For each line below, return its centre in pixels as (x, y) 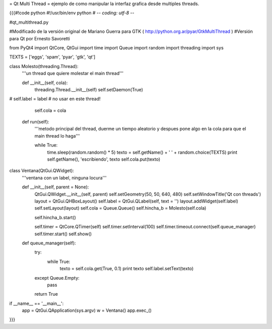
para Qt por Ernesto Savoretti (40, 38)
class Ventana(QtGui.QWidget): (42, 171)
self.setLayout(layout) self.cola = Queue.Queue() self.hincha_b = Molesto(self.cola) (120, 208)
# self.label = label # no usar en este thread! (55, 99)
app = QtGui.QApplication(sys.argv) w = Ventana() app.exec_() (87, 310)
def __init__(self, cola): (45, 83)
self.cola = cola (50, 110)
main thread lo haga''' (57, 136)
